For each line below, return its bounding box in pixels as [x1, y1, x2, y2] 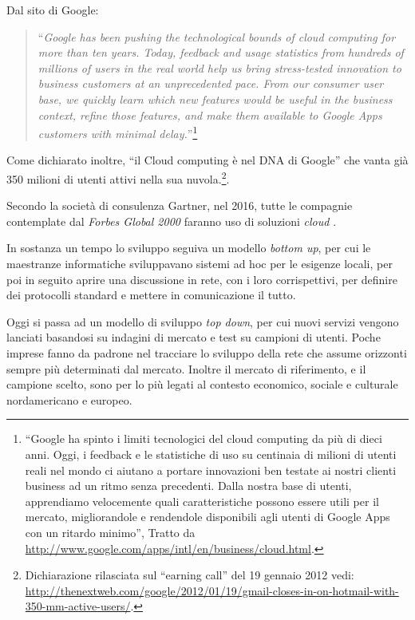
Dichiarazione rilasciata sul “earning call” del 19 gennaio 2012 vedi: [25, 567, 354, 583]
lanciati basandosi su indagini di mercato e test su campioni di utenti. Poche [6, 329, 381, 346]
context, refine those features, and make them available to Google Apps [38, 106, 382, 123]
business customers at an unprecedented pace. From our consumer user [38, 75, 384, 92]
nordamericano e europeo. [6, 391, 132, 408]
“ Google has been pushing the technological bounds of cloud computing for [38, 28, 396, 45]
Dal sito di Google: [6, 2, 99, 18]
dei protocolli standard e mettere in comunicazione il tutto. [6, 286, 296, 303]
